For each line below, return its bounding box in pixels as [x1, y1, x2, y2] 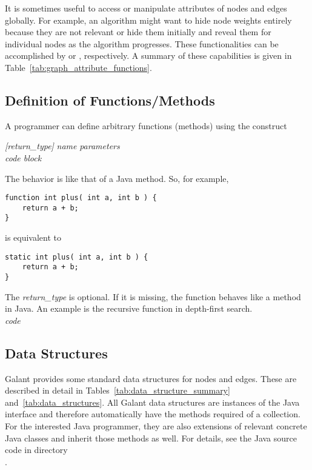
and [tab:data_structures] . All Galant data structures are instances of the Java [5, 395, 300, 408]
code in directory [5, 443, 68, 456]
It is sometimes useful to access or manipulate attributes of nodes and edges [5, 2, 287, 14]
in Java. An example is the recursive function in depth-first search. [5, 302, 253, 315]
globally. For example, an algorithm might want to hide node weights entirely [5, 13, 292, 26]
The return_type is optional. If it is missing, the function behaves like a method [5, 290, 301, 303]
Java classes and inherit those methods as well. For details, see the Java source [5, 431, 297, 444]
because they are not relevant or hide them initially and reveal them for [5, 25, 271, 38]
